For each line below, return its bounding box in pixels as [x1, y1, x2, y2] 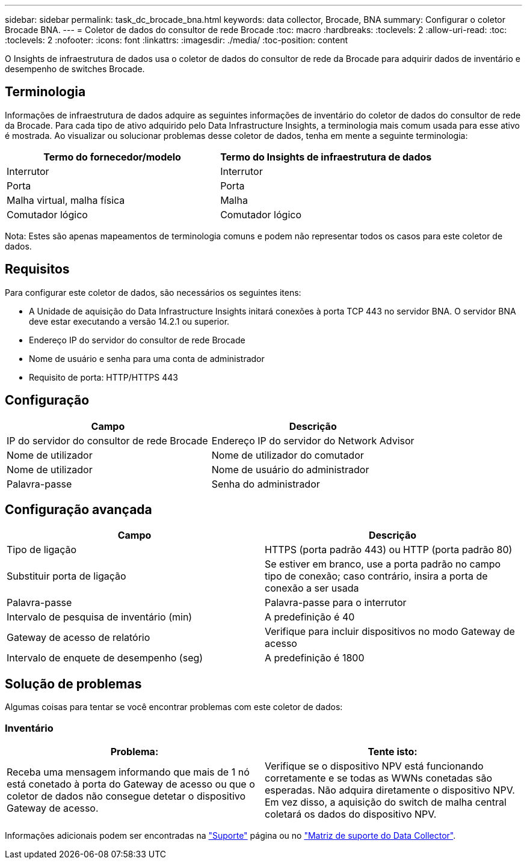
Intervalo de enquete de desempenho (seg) [7, 652, 203, 664]
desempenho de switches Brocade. [5, 64, 145, 74]
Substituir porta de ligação [7, 570, 126, 583]
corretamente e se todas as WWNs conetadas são [265, 771, 493, 784]
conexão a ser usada [265, 582, 359, 595]
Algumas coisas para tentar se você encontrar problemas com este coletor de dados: [5, 702, 343, 712]
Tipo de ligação [7, 544, 77, 556]
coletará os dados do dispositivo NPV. [265, 807, 437, 820]
